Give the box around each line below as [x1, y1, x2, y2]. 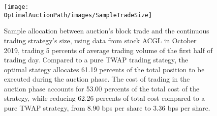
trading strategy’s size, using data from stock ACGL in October [4, 35, 197, 45]
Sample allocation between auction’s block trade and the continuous [4, 26, 209, 36]
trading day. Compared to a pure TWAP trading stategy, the [4, 55, 188, 65]
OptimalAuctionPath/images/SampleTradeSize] [4, 11, 152, 19]
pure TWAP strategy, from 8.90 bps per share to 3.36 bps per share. [4, 103, 210, 113]
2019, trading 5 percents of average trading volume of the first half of [4, 45, 213, 55]
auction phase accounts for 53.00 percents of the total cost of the [4, 83, 200, 93]
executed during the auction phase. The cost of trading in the [4, 74, 190, 84]
